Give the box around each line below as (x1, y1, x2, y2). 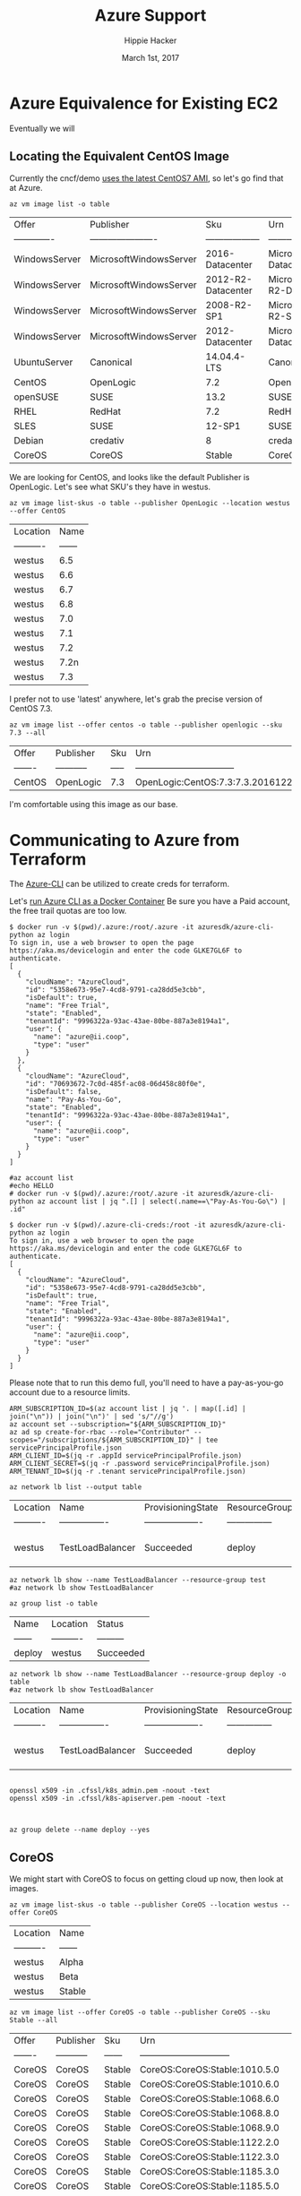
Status (97, 1618, 124, 1631)
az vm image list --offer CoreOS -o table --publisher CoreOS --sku (9, 2008, 271, 2017)
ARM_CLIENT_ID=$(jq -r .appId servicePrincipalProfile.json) (9, 1451, 243, 1460)
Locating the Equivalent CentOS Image (9, 149, 230, 164)
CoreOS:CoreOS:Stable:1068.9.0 (139, 2122, 279, 2134)
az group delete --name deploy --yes (9, 1825, 150, 1835)
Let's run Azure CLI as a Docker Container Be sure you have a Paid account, (9, 896, 291, 907)
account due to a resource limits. (9, 1387, 131, 1398)
